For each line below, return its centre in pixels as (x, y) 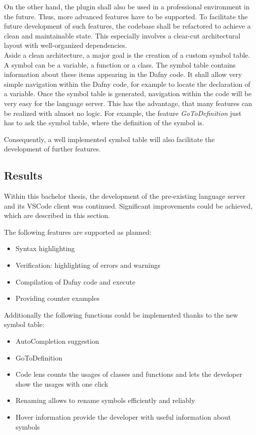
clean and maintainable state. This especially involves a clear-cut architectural (122, 35)
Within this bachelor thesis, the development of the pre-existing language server (125, 196)
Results (23, 175)
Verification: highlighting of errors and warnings (88, 265)
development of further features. (53, 149)
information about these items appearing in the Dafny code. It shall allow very (123, 74)
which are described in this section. (57, 215)
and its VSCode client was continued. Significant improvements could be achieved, (128, 205)
